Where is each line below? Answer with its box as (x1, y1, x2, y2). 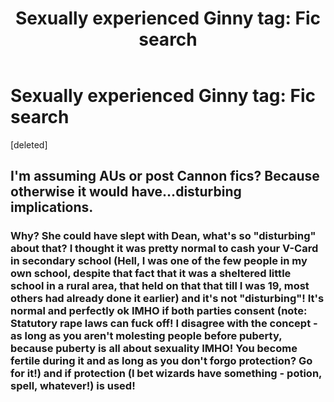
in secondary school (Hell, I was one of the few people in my (10, 254, 308, 268)
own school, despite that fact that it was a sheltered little (10, 267, 292, 281)
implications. (10, 199, 94, 216)
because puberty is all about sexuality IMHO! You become (10, 342, 298, 356)
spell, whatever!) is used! (10, 379, 136, 393)
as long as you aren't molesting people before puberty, (10, 329, 283, 343)
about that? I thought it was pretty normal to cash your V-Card (10, 242, 319, 256)
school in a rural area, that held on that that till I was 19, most (10, 279, 310, 293)
